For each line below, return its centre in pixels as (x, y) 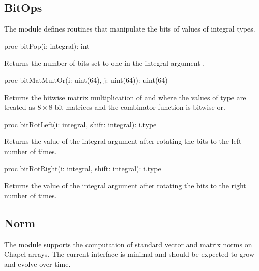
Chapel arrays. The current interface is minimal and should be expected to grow (129, 254)
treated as (20, 107)
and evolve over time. (37, 264)
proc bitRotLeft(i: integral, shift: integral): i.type (80, 124)
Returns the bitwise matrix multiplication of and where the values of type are (125, 97)
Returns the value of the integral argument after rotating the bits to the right (125, 185)
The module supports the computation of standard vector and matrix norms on (128, 244)
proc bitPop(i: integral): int (47, 46)
